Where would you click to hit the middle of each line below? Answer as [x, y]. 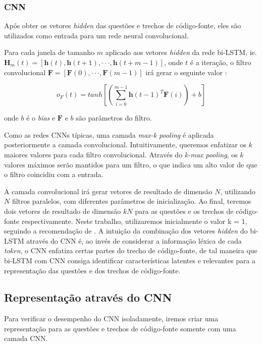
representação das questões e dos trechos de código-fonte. [92, 270]
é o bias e [41, 118]
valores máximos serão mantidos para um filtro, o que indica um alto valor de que [131, 164]
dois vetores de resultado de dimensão [63, 211]
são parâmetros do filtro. [114, 118]
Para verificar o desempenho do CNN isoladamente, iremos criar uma [111, 319]
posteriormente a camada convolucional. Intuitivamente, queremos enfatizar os [125, 145]
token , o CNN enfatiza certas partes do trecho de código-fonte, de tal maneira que [131, 250]
